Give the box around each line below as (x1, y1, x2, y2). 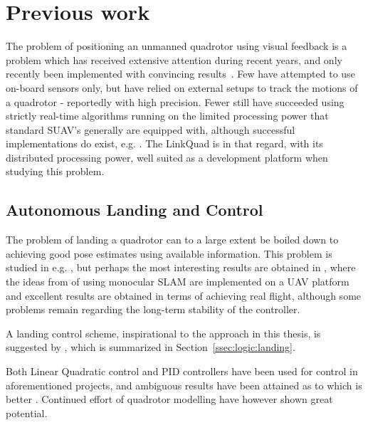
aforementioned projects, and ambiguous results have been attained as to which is (6, 377, 362, 392)
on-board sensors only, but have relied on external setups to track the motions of (6, 80, 358, 95)
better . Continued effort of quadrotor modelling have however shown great (6, 392, 333, 406)
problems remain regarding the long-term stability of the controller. (6, 302, 300, 317)
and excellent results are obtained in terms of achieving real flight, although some (6, 288, 362, 303)
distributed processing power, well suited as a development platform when (6, 149, 328, 164)
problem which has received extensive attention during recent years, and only (6, 52, 342, 67)
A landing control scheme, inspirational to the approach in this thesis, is (6, 325, 321, 340)
